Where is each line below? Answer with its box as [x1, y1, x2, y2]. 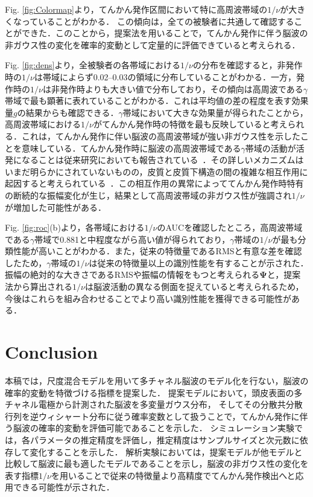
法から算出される [5, 280, 72, 293]
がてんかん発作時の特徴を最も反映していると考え [93, 118, 288, 130]
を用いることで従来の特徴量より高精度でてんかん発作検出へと [51, 469, 296, 481]
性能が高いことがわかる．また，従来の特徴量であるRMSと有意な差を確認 [13, 245, 302, 257]
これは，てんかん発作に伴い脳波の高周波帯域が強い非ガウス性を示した [21, 129, 300, 142]
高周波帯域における [5, 118, 81, 130]
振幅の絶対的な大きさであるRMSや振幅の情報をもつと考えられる [5, 268, 260, 281]
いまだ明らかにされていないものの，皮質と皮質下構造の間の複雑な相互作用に [5, 165, 308, 178]
